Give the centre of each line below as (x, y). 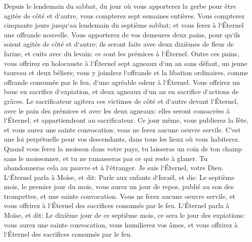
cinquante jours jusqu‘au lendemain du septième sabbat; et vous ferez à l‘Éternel (124, 25)
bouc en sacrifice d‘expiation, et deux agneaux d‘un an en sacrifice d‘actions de (121, 91)
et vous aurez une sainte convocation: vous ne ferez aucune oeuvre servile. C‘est (122, 129)
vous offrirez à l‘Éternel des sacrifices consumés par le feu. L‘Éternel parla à (117, 205)
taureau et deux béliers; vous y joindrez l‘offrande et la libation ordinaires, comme (126, 73)
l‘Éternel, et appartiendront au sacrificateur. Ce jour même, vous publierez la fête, (126, 120)
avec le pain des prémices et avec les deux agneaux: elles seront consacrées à (117, 110)
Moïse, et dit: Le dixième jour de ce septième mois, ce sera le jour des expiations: (125, 215)
